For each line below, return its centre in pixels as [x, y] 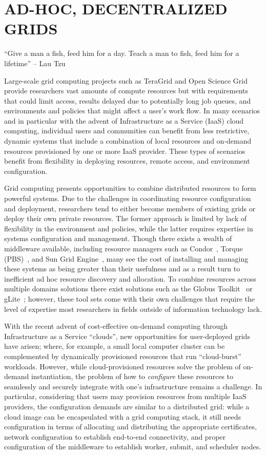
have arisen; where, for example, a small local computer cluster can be [115, 346]
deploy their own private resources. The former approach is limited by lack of [125, 218]
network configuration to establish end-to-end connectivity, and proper [115, 436]
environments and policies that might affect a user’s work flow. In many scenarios [132, 111]
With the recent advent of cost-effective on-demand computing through [116, 326]
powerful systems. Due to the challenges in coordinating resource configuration [128, 198]
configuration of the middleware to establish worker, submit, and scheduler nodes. [133, 447]
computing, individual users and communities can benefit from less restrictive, [127, 131]
